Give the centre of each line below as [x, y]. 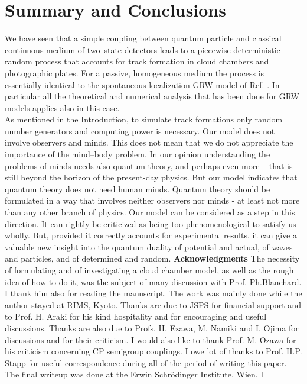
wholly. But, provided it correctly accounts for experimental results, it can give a [151, 235]
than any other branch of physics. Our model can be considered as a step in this [150, 212]
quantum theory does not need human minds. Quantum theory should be [138, 188]
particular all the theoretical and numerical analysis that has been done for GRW [152, 96]
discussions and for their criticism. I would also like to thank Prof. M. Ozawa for [151, 339]
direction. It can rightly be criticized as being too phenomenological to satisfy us [151, 223]
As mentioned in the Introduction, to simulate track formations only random [144, 119]
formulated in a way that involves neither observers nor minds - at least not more [152, 200]
